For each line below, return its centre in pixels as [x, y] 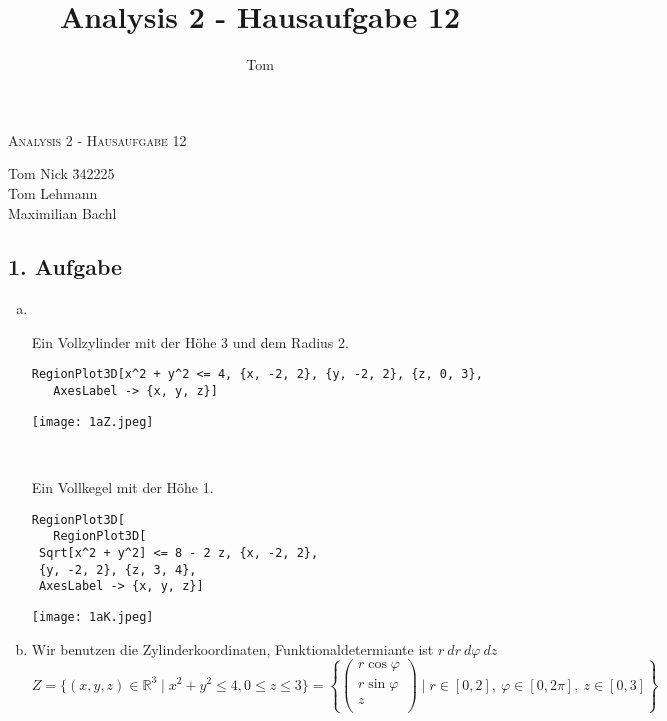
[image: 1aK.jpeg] [92, 616]
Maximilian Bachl [62, 212]
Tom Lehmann [53, 192]
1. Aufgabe [65, 266]
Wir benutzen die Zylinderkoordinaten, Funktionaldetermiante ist [232, 648]
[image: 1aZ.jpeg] [92, 421]
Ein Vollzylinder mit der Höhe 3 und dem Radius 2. [190, 341]
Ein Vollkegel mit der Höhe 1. [122, 487]
